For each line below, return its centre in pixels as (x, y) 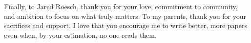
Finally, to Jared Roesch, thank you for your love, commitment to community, (121, 6)
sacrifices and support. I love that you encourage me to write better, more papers (125, 25)
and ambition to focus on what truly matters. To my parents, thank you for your (125, 16)
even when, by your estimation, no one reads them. (80, 35)
